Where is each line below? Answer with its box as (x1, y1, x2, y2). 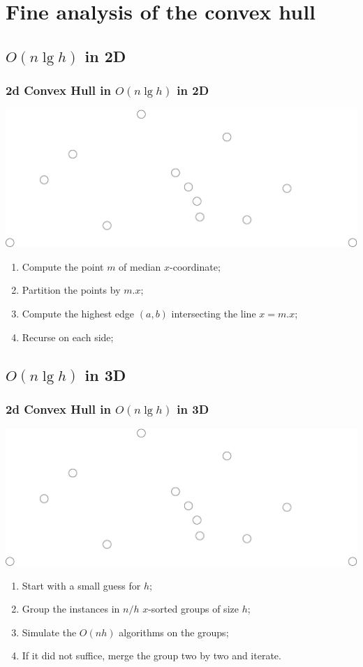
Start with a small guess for (22, 578, 141, 592)
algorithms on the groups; (119, 624, 229, 639)
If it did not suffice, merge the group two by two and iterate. (22, 648, 281, 663)
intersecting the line (171, 306, 256, 321)
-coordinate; (170, 259, 221, 273)
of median (119, 259, 161, 273)
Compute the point (22, 259, 104, 273)
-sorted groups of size (148, 601, 239, 616)
